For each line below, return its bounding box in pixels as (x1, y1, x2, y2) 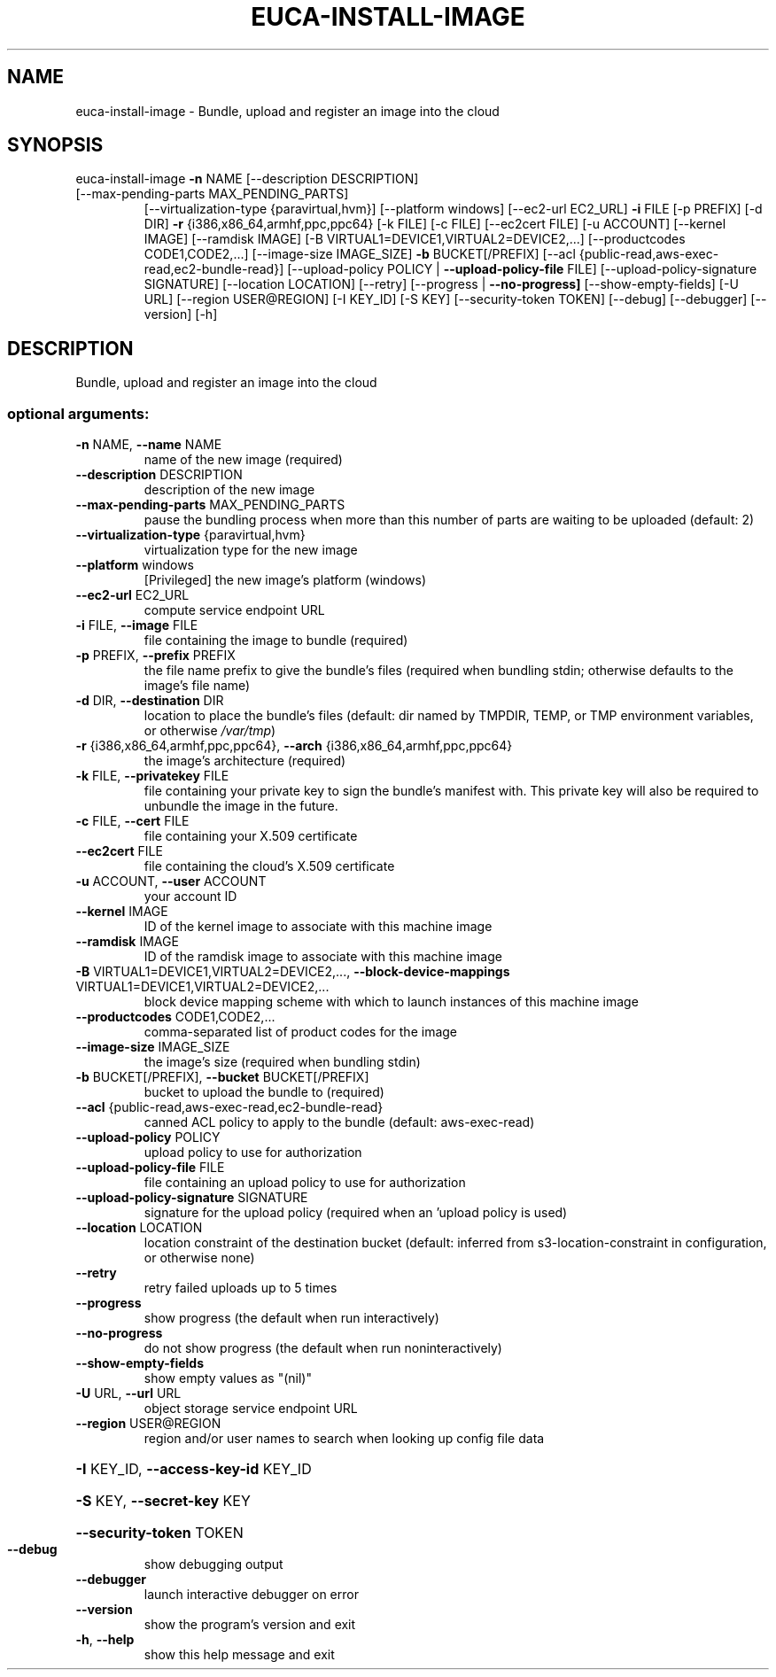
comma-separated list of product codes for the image (144, 1024, 458, 1040)
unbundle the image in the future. (144, 798, 338, 814)
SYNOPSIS (7, 134, 104, 157)
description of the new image (144, 482, 315, 498)
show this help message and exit (144, 1647, 335, 1663)
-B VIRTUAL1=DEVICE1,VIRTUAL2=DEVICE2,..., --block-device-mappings (75, 964, 510, 980)
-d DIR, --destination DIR (75, 693, 224, 709)
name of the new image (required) (144, 452, 343, 468)
